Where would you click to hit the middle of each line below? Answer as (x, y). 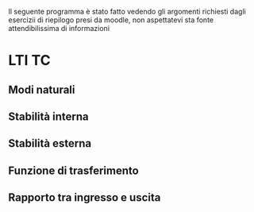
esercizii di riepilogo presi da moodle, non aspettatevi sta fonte (111, 20)
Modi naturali (42, 89)
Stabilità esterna (50, 143)
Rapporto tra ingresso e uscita (85, 198)
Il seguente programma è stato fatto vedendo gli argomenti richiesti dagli (127, 12)
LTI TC (29, 61)
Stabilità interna (48, 116)
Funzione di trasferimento (73, 170)
